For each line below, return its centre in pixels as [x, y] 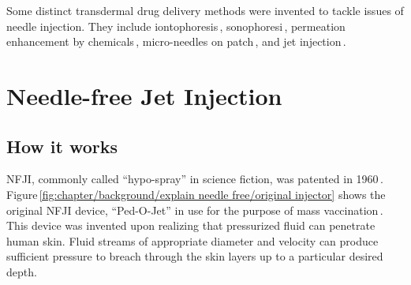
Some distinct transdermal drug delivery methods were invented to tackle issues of [205, 10]
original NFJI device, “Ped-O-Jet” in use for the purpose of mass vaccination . [195, 210]
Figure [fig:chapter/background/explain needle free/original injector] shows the [196, 194]
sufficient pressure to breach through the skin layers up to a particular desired [195, 256]
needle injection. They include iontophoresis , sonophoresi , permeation [176, 26]
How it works [62, 146]
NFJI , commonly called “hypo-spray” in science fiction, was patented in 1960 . [195, 179]
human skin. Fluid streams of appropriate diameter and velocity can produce [192, 240]
